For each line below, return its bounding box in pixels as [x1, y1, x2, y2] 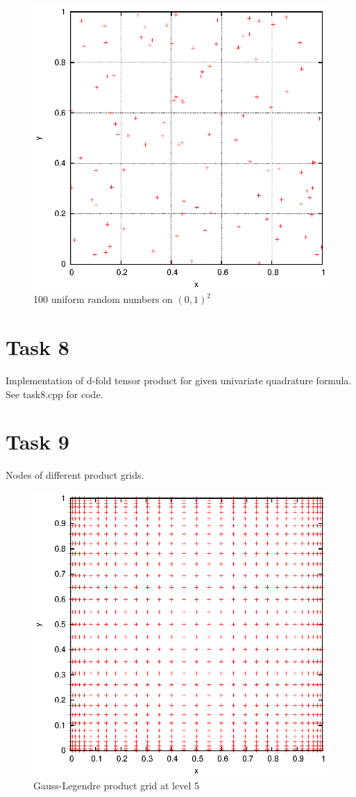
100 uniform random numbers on [33, 292, 173, 306]
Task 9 [6, 427, 69, 456]
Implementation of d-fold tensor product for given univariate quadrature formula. [6, 372, 352, 387]
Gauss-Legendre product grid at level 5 [33, 778, 199, 793]
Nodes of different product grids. [6, 468, 144, 482]
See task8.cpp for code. [6, 386, 103, 401]
